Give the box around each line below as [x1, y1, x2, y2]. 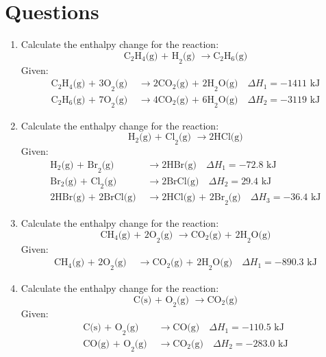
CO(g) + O [83, 338, 131, 349]
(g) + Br [61, 160, 98, 170]
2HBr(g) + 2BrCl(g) [50, 193, 136, 203]
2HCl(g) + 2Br [162, 193, 225, 203]
